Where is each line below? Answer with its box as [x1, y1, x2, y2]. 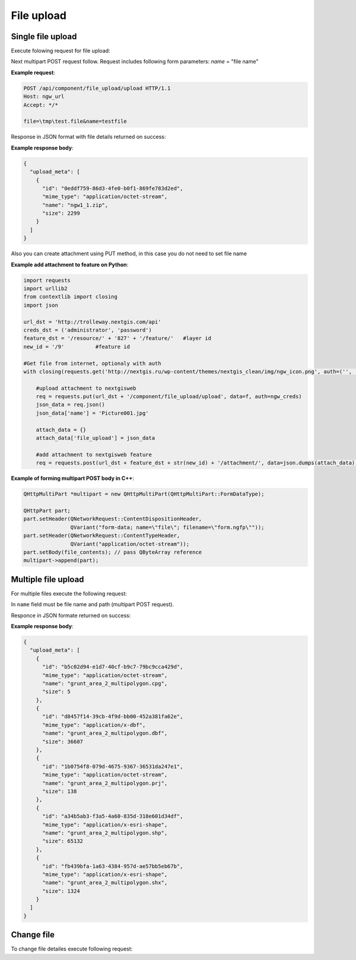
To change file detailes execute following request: [11, 945, 133, 952]
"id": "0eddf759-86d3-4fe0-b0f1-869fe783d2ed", [42, 185, 183, 192]
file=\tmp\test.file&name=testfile [23, 118, 127, 125]
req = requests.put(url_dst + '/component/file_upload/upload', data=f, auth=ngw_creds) [36, 393, 302, 400]
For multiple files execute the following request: [11, 590, 127, 597]
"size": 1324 [42, 888, 80, 894]
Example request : [11, 69, 56, 76]
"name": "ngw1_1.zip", [42, 202, 109, 208]
